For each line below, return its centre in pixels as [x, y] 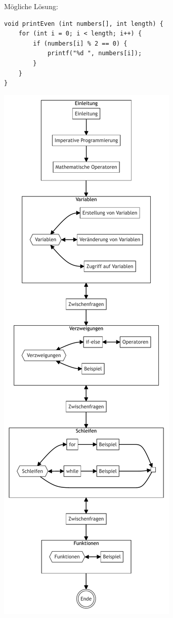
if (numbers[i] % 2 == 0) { [80, 43]
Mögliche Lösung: [31, 6]
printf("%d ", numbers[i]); [95, 53]
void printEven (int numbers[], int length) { [84, 24]
